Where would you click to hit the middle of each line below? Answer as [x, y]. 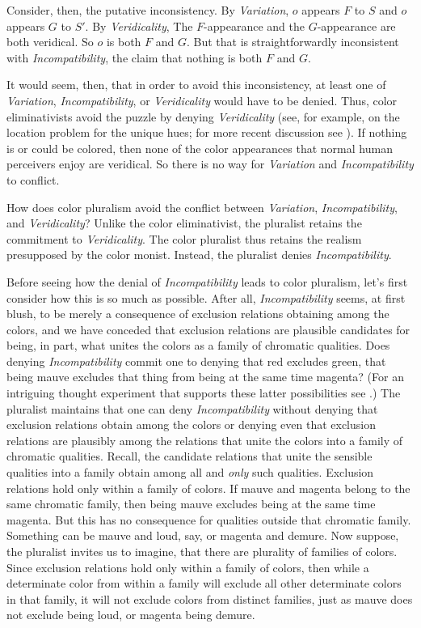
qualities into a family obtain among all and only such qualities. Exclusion [190, 472]
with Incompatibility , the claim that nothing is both [135, 57]
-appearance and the [254, 25]
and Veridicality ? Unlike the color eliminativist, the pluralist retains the [184, 223]
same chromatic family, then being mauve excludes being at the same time [191, 504]
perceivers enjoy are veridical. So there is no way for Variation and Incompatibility [210, 164]
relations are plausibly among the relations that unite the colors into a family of [205, 440]
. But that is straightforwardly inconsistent [293, 42]
